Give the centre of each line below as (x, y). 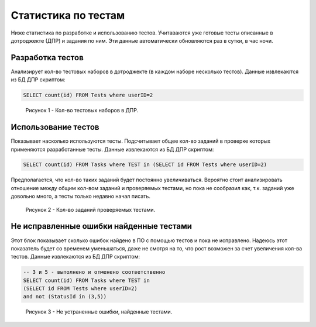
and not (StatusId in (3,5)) (65, 297)
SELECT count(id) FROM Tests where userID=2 (88, 95)
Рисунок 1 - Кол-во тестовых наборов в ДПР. (82, 111)
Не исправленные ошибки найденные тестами (102, 226)
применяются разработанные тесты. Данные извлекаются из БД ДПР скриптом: (112, 149)
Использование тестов (55, 127)
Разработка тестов (47, 58)
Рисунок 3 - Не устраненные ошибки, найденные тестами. (99, 312)
